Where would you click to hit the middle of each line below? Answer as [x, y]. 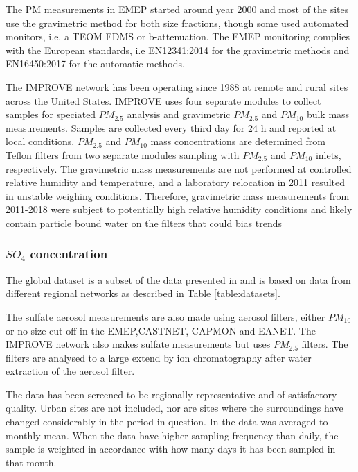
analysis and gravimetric [179, 114]
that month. [31, 462]
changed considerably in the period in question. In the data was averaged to [167, 422]
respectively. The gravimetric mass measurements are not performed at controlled [179, 168]
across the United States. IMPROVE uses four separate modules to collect [163, 100]
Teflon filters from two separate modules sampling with [123, 154]
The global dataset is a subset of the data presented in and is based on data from [178, 279]
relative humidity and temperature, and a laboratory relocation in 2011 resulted [176, 182]
